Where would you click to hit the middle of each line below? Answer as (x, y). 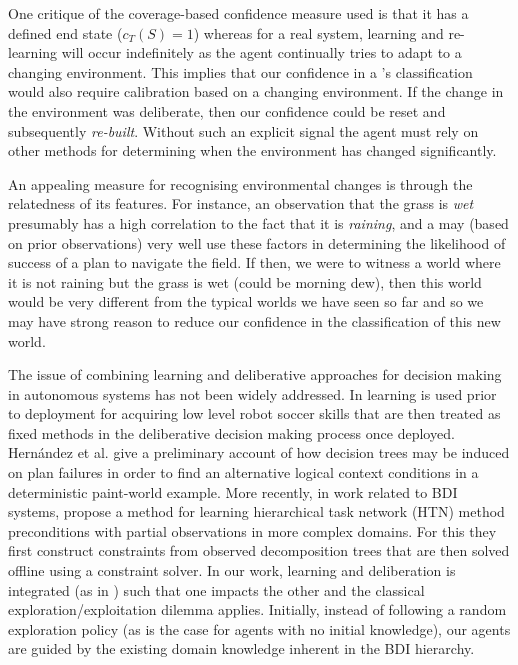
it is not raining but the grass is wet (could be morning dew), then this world (245, 281)
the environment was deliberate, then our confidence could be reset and (227, 110)
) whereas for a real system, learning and (318, 32)
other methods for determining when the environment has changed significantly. (252, 150)
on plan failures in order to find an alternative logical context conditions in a (243, 472)
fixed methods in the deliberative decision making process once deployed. (231, 432)
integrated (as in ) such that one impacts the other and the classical (216, 589)
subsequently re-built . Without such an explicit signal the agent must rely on (243, 130)
